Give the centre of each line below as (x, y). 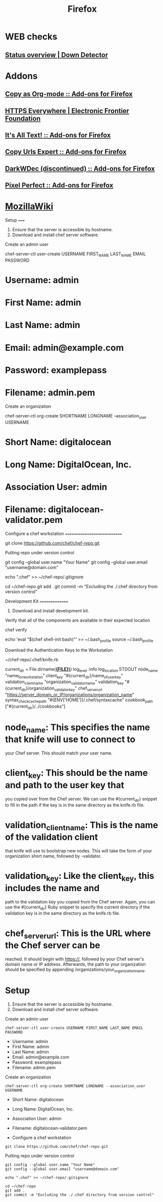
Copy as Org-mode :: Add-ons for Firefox (69, 94)
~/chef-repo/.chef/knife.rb (32, 660)
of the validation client (51, 837)
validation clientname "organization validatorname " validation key (64, 682)
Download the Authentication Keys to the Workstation (59, 650)
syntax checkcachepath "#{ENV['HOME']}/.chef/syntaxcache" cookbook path (79, 700)
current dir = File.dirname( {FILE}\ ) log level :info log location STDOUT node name (81, 670)
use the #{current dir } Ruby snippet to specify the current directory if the (78, 907)
